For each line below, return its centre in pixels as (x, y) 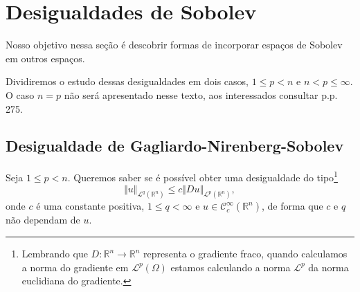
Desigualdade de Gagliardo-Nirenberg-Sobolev (175, 146)
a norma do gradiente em (75, 267)
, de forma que (292, 206)
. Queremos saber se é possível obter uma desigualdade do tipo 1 (202, 176)
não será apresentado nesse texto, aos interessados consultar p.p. (201, 94)
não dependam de (43, 220)
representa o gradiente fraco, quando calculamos (245, 253)
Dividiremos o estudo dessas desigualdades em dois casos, (127, 81)
